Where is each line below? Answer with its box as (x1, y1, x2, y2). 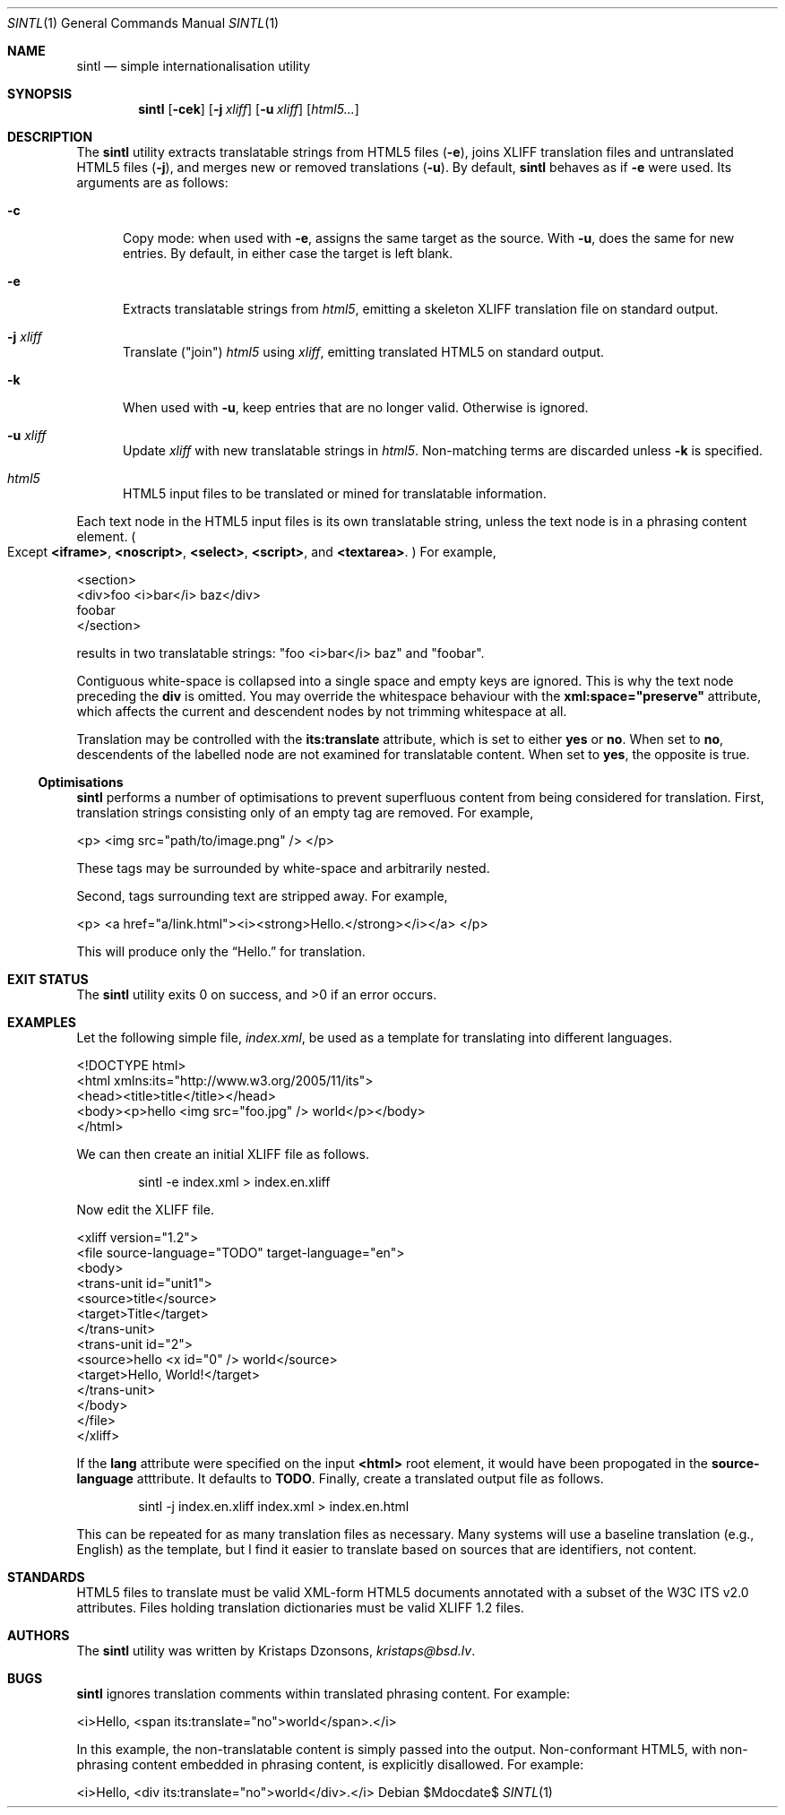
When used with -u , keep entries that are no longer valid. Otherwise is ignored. (123, 400, 589, 415)
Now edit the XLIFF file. (76, 1202, 214, 1217)
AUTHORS (7, 1628, 70, 1643)
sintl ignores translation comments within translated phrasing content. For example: (76, 1686, 570, 1701)
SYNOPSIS (7, 86, 73, 101)
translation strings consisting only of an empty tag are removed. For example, (76, 805, 534, 820)
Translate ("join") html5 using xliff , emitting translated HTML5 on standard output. (123, 344, 605, 359)
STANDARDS (7, 1569, 85, 1585)
